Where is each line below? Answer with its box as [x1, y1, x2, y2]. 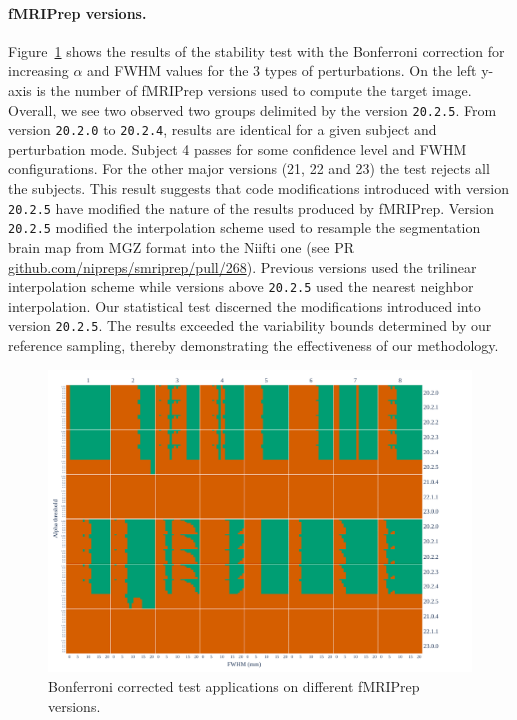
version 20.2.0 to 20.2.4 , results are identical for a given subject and [8, 119, 437, 140]
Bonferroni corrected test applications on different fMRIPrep [48, 675, 420, 696]
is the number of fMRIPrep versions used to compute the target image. [36, 79, 472, 100]
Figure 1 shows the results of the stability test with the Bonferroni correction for [8, 40, 505, 61]
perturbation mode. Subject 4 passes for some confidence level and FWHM [8, 138, 467, 159]
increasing [8, 60, 69, 81]
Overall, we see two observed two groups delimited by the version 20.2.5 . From [8, 99, 497, 120]
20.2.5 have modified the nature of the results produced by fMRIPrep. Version [8, 197, 494, 218]
